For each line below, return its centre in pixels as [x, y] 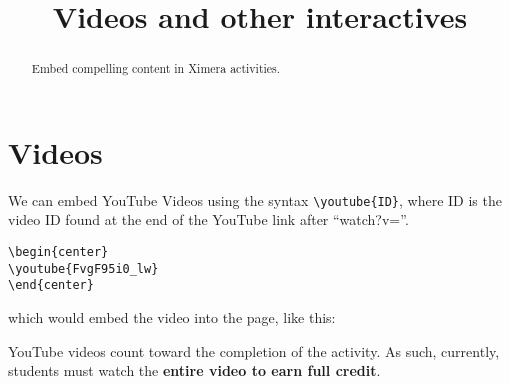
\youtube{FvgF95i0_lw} [83, 268]
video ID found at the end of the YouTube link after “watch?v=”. [208, 219]
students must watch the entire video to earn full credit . [194, 370]
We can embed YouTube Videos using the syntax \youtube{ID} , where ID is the [255, 199]
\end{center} [51, 285]
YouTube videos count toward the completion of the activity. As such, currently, [254, 350]
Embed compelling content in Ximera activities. [156, 68]
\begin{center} [58, 252]
